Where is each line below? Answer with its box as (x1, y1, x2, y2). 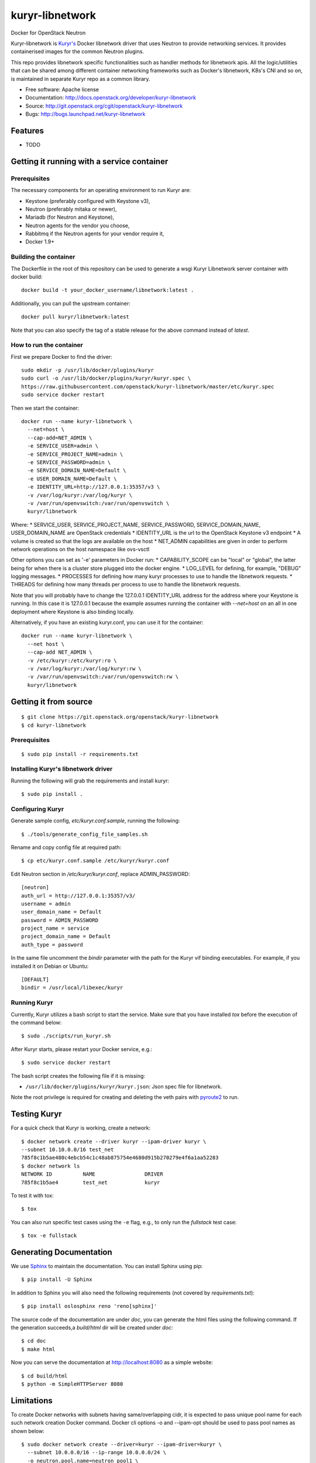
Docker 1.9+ (25, 238, 55, 245)
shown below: (11, 1427, 45, 1434)
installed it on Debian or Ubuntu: (11, 963, 89, 970)
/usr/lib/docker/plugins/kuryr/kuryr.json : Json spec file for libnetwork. (25, 1083, 222, 1090)
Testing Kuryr (11, 1109, 62, 1119)
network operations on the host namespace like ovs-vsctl (11, 545, 150, 552)
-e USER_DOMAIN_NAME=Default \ (27, 475, 117, 482)
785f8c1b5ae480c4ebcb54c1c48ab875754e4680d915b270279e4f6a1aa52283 (21, 1155, 219, 1161)
